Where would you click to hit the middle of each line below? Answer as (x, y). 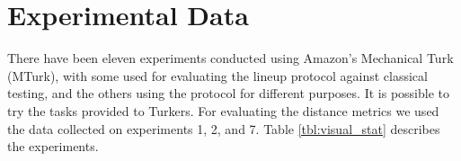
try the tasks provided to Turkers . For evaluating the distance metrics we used (223, 110)
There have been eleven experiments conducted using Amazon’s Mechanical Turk (230, 58)
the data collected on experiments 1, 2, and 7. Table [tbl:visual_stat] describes (224, 128)
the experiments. (53, 146)
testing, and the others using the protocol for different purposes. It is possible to (228, 93)
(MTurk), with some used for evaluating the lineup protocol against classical (217, 75)
